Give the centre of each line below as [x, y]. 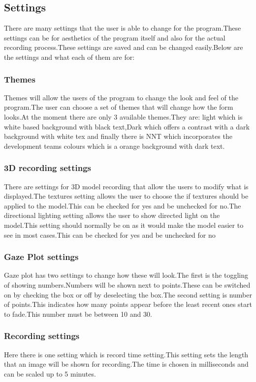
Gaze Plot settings [41, 257]
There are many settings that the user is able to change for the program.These [123, 28]
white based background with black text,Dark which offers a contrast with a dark [127, 126]
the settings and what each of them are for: [69, 57]
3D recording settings [48, 168]
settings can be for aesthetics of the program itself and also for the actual [115, 37]
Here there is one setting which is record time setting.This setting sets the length [126, 354]
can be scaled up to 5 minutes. [50, 373]
